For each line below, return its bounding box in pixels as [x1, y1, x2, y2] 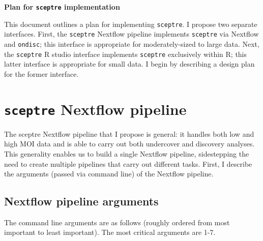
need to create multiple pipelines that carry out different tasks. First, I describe [4, 158, 252, 169]
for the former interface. [4, 68, 79, 79]
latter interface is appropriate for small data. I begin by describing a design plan [4, 58, 255, 69]
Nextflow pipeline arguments [4, 193, 159, 209]
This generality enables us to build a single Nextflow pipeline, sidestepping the [4, 148, 249, 159]
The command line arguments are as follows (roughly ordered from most [4, 217, 230, 227]
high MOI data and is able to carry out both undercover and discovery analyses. [4, 138, 255, 149]
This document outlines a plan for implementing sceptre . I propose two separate [4, 18, 257, 29]
